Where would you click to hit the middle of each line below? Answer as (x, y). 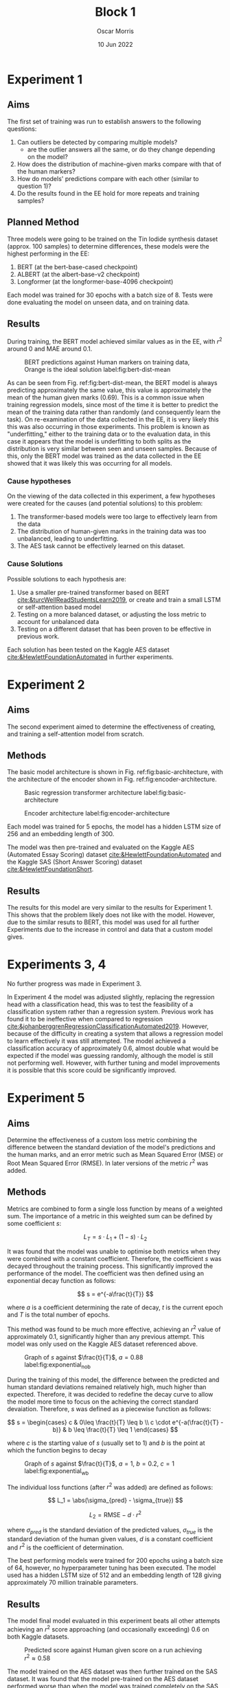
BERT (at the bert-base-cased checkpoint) (77, 267)
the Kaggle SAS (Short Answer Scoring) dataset (75, 862)
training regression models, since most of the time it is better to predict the (113, 405)
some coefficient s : (34, 1223)
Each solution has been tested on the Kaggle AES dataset (88, 649)
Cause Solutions (35, 564)
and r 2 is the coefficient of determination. (66, 1547)
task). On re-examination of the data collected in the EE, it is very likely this (113, 419)
